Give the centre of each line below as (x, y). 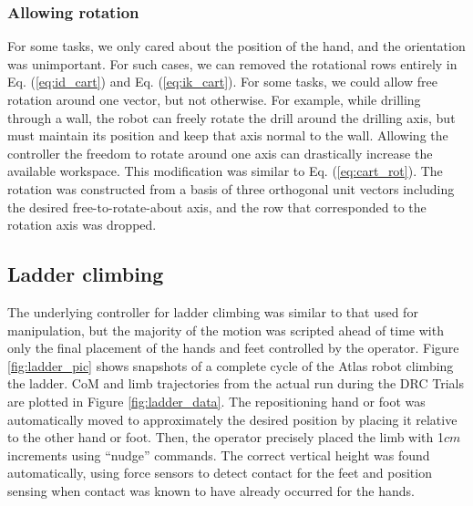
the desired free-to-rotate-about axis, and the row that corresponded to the (217, 207)
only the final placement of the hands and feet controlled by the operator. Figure (233, 348)
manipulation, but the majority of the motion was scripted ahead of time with (226, 330)
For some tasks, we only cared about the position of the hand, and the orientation (236, 46)
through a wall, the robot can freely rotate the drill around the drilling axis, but (231, 117)
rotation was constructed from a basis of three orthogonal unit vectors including (231, 188)
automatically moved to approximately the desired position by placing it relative (232, 419)
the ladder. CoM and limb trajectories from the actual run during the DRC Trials (236, 383)
